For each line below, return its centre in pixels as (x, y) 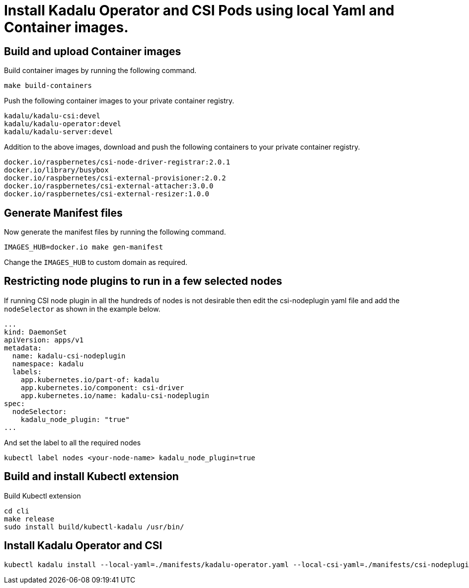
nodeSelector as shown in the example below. (82, 309)
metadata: (23, 348)
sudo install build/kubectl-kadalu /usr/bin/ (94, 527)
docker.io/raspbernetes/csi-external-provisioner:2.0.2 (115, 178)
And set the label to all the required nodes (73, 442)
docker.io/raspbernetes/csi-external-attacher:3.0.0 (109, 186)
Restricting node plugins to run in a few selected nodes (143, 281)
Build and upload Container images (93, 51)
